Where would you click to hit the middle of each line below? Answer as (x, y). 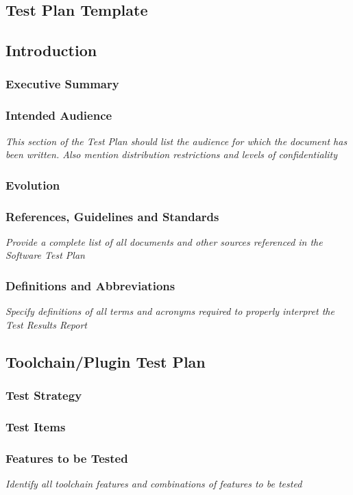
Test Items (36, 427)
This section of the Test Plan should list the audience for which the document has (176, 141)
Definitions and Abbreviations (90, 285)
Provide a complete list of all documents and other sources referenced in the (164, 241)
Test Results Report (46, 324)
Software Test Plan (45, 255)
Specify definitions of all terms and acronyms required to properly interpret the (170, 311)
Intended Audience (59, 115)
